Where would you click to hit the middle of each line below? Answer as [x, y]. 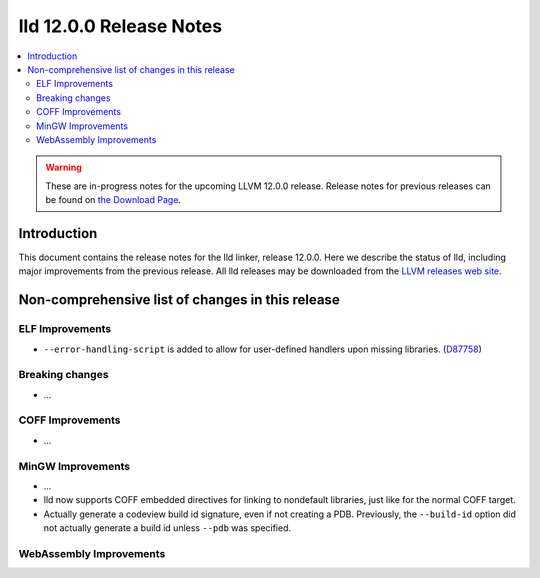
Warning [63, 167]
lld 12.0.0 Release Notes [120, 26]
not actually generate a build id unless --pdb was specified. [167, 528]
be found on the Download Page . [113, 200]
